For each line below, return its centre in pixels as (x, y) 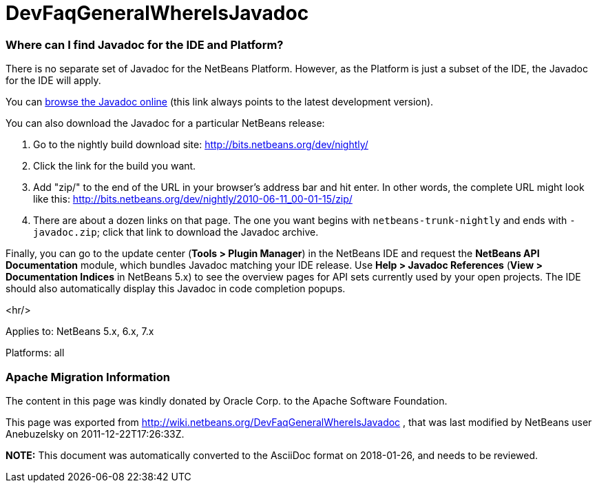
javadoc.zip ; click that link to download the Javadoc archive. (176, 232)
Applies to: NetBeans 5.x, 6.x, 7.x (80, 332)
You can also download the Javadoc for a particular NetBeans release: (165, 123)
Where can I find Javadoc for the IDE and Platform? (145, 44)
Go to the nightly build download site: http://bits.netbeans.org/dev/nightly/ (201, 145)
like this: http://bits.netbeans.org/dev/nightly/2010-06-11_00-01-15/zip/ (193, 199)
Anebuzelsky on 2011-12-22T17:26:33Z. (95, 434)
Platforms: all (35, 353)
